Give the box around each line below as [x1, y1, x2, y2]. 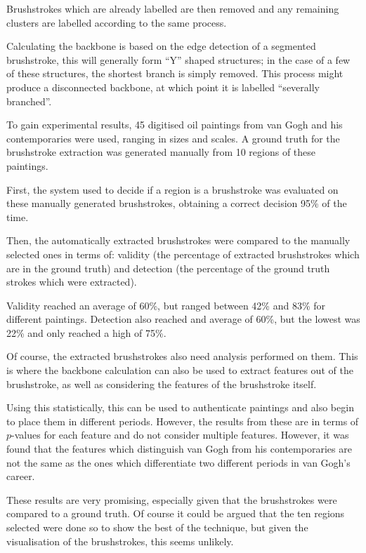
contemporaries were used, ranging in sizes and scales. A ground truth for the [6, 131, 340, 145]
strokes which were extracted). [6, 274, 137, 289]
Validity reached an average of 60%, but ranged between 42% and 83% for [6, 298, 325, 312]
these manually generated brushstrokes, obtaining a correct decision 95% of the [6, 196, 347, 211]
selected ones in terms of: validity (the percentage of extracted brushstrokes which [6, 246, 360, 261]
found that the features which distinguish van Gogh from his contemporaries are [6, 441, 352, 456]
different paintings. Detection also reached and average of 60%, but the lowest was [6, 312, 360, 326]
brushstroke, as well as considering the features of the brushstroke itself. [6, 376, 317, 391]
